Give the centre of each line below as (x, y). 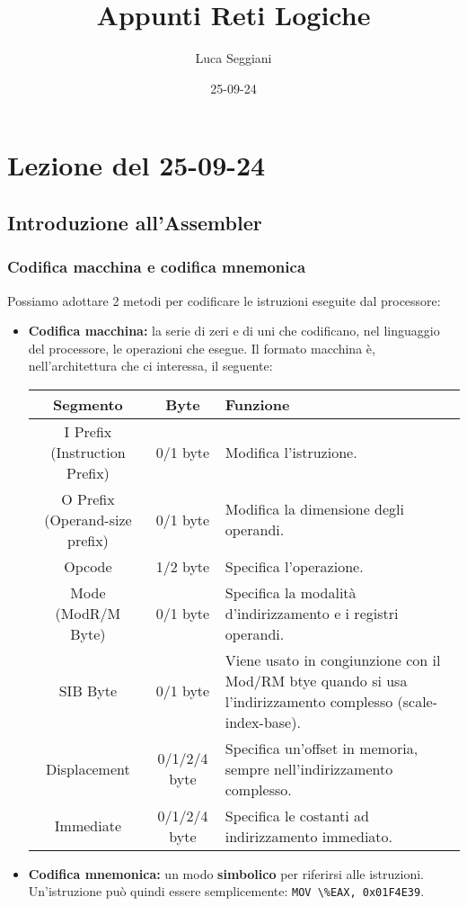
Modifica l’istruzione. (291, 452)
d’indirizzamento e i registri (312, 613)
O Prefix (88, 498)
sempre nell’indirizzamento (309, 768)
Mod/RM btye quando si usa (316, 680)
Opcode (88, 566)
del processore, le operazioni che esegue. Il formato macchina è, (202, 348)
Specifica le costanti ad (297, 815)
